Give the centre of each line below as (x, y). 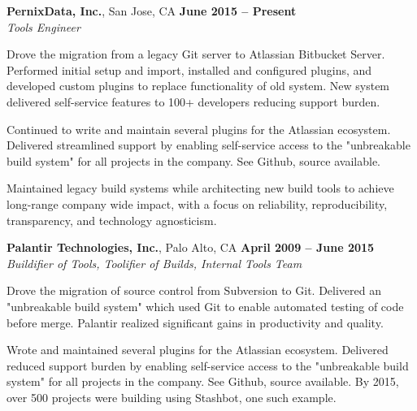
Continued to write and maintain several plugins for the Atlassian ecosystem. (199, 129)
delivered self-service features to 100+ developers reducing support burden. (193, 101)
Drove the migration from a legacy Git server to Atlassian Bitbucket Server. (196, 54)
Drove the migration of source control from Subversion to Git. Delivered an (194, 290)
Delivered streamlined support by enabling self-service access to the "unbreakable (208, 145)
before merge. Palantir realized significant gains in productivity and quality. (195, 322)
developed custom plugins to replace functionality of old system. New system (198, 86)
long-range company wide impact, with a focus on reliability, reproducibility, (197, 203)
